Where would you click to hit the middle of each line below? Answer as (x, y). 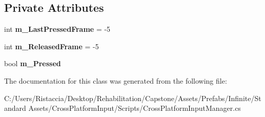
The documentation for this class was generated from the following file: (116, 80)
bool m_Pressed (33, 63)
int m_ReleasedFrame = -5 (52, 46)
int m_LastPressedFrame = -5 (57, 29)
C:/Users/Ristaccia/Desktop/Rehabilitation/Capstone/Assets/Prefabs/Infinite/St (133, 98)
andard (15, 108)
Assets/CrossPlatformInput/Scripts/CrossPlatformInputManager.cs (135, 108)
